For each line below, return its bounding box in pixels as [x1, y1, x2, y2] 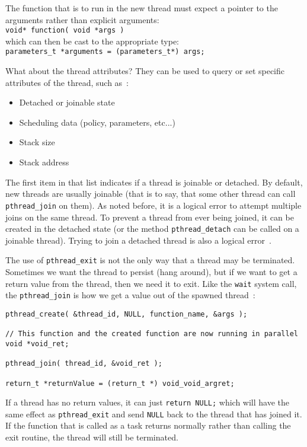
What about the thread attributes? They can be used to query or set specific [5, 65, 285, 77]
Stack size [19, 136, 55, 148]
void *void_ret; [5, 339, 69, 348]
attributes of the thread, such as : [5, 76, 129, 88]
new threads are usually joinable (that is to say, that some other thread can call [5, 187, 296, 200]
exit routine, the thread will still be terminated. [5, 431, 178, 443]
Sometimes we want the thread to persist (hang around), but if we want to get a [5, 266, 298, 277]
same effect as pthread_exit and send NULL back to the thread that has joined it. [5, 407, 302, 420]
